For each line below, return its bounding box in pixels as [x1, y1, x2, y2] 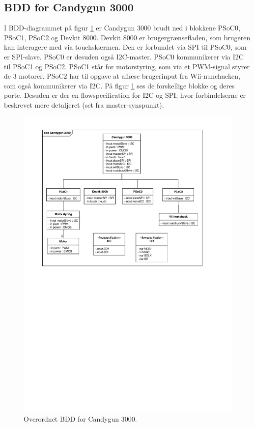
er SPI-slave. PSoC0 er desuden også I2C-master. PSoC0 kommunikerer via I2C [4, 51, 244, 61]
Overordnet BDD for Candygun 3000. [24, 413, 137, 424]
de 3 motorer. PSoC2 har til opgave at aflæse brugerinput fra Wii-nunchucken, [4, 71, 240, 81]
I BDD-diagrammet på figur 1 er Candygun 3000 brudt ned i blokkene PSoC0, [4, 23, 240, 33]
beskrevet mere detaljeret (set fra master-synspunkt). [4, 99, 164, 110]
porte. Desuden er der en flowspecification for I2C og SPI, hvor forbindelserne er [4, 90, 246, 100]
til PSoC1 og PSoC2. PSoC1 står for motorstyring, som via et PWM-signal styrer [4, 61, 250, 71]
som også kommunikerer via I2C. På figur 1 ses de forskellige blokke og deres [4, 80, 235, 90]
